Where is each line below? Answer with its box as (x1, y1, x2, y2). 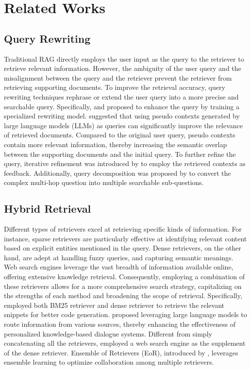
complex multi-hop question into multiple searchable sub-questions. (4, 177, 204, 187)
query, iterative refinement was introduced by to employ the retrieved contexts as (4, 158, 246, 168)
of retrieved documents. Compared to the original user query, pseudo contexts (4, 130, 235, 140)
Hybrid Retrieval (4, 201, 91, 216)
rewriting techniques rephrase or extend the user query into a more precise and (4, 91, 239, 101)
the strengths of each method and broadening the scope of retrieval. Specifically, (4, 290, 242, 301)
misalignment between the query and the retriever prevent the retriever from (4, 72, 232, 83)
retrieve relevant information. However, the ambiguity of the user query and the (4, 63, 241, 73)
